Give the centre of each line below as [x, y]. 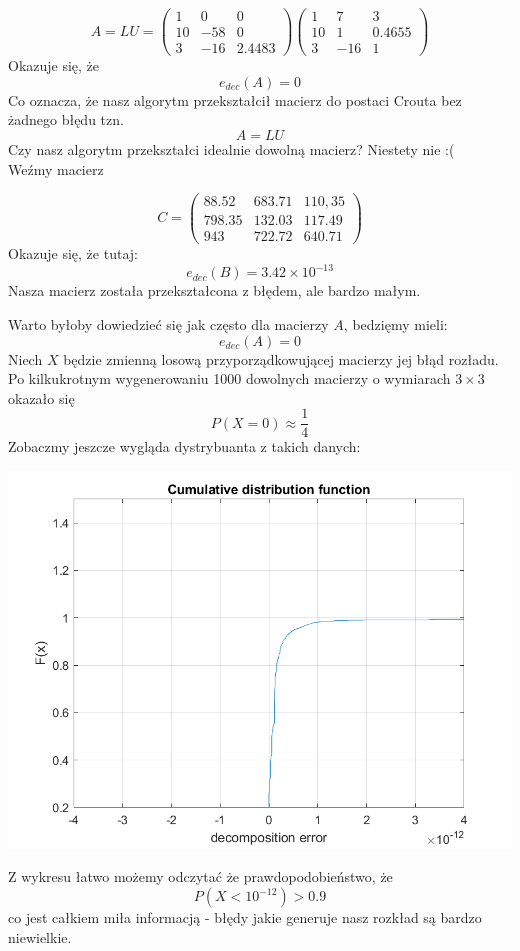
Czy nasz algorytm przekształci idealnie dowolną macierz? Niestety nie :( [231, 148]
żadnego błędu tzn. [66, 119]
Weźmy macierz [56, 168]
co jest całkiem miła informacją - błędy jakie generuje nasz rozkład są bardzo [245, 917]
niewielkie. [40, 936]
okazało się [41, 397]
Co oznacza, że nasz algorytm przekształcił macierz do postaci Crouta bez [235, 99]
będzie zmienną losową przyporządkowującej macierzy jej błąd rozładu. [281, 358]
